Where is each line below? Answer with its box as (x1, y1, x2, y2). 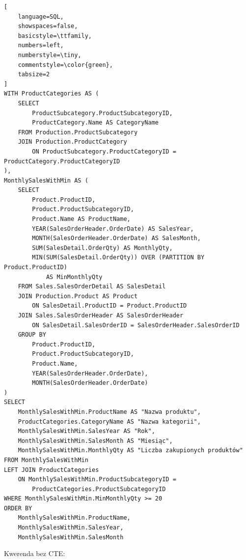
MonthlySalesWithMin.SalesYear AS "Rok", (18, 428, 155, 435)
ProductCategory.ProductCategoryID (4, 157, 120, 165)
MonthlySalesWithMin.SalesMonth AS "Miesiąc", (18, 437, 173, 444)
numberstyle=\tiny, (18, 51, 82, 59)
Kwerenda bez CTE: (4, 548, 65, 559)
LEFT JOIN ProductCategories (4, 466, 99, 473)
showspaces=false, (18, 23, 78, 30)
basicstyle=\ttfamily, (18, 32, 92, 39)
